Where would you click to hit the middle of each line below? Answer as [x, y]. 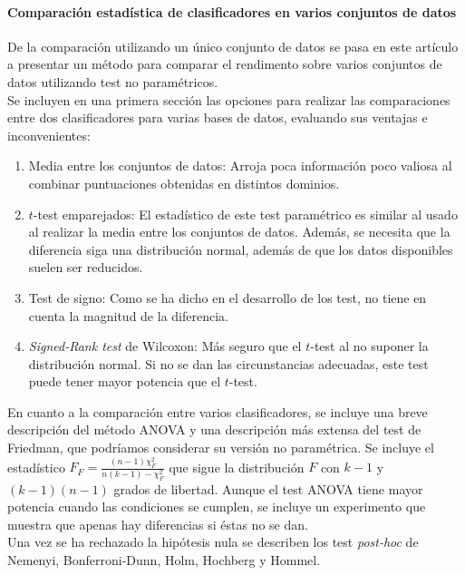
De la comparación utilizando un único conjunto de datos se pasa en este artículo [233, 46]
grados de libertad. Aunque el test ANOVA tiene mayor [268, 488]
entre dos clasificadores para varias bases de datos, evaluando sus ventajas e [218, 117]
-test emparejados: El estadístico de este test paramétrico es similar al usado [245, 214]
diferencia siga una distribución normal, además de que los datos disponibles [241, 249]
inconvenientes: [49, 135]
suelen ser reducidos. [86, 267]
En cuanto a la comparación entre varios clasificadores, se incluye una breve [218, 411]
